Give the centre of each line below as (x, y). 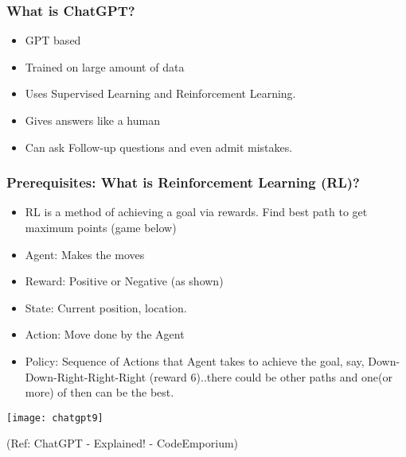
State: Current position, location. (106, 307)
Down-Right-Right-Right (86, 376)
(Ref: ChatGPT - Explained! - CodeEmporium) (123, 443)
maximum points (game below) (101, 227)
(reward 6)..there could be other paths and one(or (271, 376)
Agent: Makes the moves (85, 254)
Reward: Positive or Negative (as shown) (124, 281)
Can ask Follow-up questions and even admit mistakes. (159, 147)
